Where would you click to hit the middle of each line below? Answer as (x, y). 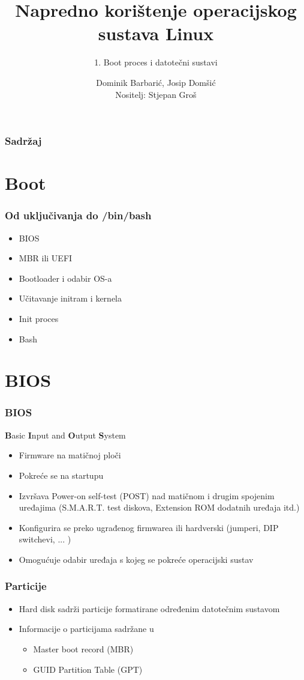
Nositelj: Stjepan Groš (156, 94)
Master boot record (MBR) (83, 648)
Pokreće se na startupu (61, 475)
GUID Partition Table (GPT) (88, 669)
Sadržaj (23, 141)
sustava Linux (156, 33)
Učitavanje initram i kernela (70, 298)
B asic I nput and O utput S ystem (65, 435)
